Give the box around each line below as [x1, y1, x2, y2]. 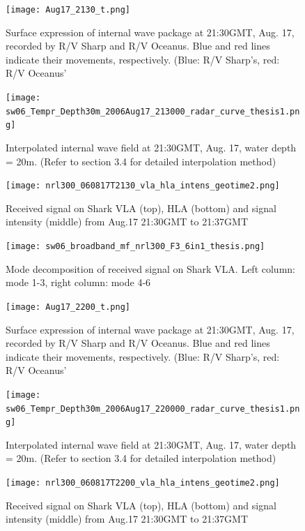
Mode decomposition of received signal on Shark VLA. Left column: [6, 261, 295, 276]
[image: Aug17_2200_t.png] [6, 301, 130, 312]
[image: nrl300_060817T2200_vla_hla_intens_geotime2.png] [6, 478, 280, 488]
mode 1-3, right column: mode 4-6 [6, 275, 151, 290]
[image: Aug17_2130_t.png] [6, 5, 130, 15]
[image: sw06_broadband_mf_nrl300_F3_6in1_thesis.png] [6, 241, 265, 252]
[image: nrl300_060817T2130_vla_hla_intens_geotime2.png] [6, 181, 280, 191]
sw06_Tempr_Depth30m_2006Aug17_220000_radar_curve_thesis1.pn [6, 403, 300, 414]
